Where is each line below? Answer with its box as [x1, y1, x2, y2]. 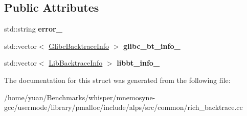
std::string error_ [4, 23, 62, 34]
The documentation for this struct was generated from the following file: [4, 74, 231, 85]
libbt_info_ [117, 57, 160, 68]
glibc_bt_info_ [123, 40, 181, 51]
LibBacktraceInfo [49, 57, 103, 68]
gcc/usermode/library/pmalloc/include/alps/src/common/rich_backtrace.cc [4, 102, 243, 112]
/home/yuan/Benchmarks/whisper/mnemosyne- [4, 92, 155, 102]
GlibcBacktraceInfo [49, 40, 109, 51]
